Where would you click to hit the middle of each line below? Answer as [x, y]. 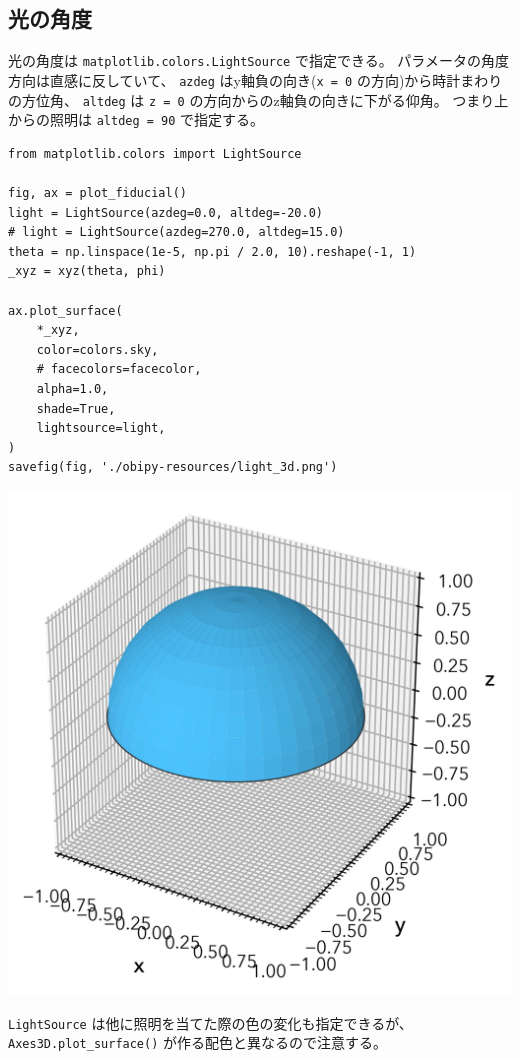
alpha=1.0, [72, 388]
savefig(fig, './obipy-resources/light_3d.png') [173, 467]
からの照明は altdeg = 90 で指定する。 [136, 119]
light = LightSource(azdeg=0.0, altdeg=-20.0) [165, 212]
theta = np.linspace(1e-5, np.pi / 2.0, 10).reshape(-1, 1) [212, 251]
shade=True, [76, 408]
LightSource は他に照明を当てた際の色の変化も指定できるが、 [210, 1022]
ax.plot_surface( [65, 310]
